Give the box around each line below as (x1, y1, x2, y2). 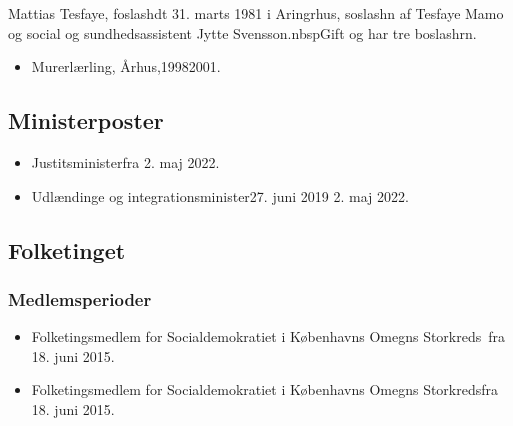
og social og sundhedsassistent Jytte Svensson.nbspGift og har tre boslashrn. (8, 22, 477, 43)
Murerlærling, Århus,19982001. (31, 56, 221, 77)
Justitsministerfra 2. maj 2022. (31, 151, 220, 172)
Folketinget (8, 234, 126, 265)
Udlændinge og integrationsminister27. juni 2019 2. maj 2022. (31, 185, 409, 206)
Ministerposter (8, 105, 164, 136)
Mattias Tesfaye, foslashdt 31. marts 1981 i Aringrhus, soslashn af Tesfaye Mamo (8, 3, 504, 23)
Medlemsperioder (8, 286, 152, 311)
